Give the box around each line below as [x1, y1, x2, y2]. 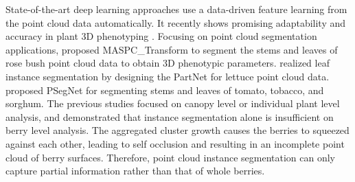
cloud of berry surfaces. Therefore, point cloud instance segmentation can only [5, 150, 336, 164]
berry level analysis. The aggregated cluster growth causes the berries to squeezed [5, 123, 350, 137]
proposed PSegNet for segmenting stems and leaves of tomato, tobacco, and [5, 82, 324, 97]
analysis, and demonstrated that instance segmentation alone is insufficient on [5, 109, 334, 124]
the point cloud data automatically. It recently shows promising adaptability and [5, 15, 346, 30]
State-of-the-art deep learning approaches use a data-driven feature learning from [5, 2, 347, 16]
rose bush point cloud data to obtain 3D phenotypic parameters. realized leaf [5, 56, 330, 70]
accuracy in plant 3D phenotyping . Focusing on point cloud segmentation [5, 29, 317, 43]
